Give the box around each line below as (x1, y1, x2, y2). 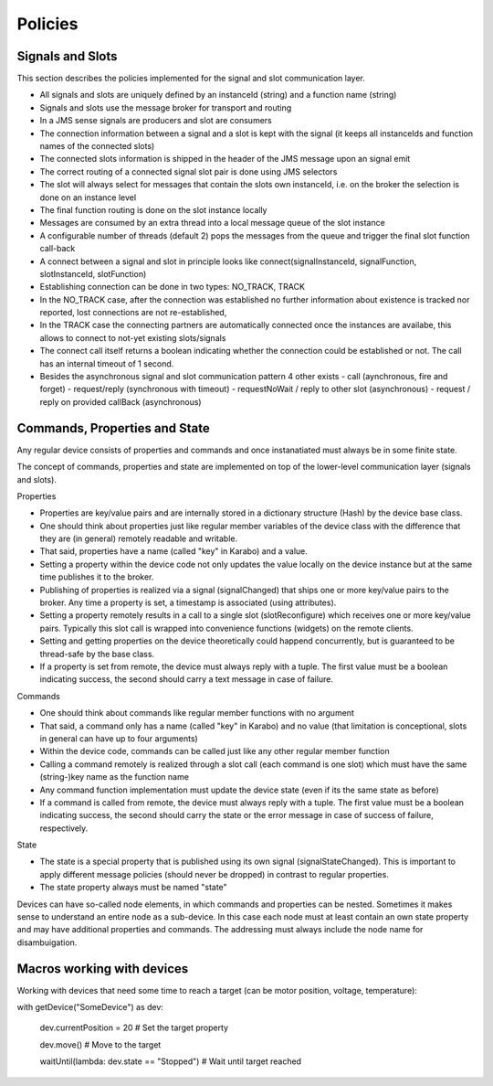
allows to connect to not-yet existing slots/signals (39, 332, 226, 343)
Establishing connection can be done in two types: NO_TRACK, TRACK (39, 282, 306, 293)
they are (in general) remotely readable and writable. (39, 533, 237, 544)
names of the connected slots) (39, 141, 155, 152)
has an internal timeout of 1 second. (39, 357, 174, 369)
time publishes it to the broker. (39, 571, 154, 582)
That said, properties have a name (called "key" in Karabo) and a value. (39, 546, 308, 557)
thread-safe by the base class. (39, 648, 155, 659)
